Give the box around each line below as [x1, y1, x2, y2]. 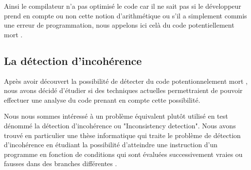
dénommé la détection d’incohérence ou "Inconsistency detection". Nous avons [4, 120, 236, 130]
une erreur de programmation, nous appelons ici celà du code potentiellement [4, 20, 234, 30]
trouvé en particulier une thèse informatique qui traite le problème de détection [4, 130, 241, 140]
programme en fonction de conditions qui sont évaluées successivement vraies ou [4, 149, 243, 159]
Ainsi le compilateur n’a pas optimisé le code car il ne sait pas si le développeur [4, 1, 241, 11]
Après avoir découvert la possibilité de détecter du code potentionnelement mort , [4, 76, 248, 86]
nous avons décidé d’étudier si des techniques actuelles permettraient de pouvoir [4, 85, 243, 95]
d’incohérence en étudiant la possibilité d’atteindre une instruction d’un [4, 139, 218, 150]
